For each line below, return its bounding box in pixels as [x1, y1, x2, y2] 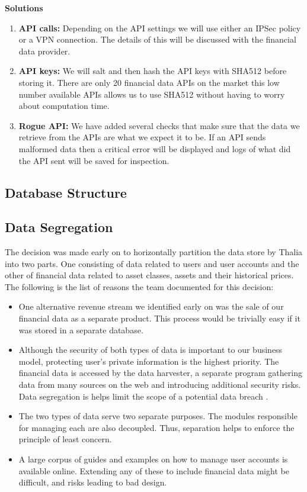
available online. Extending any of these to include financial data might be [18, 464, 289, 477]
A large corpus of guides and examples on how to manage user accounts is [18, 453, 288, 465]
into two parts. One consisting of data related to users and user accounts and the [5, 257, 299, 269]
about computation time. [18, 99, 110, 112]
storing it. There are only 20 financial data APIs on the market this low [18, 76, 280, 88]
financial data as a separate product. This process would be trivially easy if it [18, 312, 300, 324]
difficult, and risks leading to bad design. [18, 476, 167, 488]
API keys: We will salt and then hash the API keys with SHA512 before [18, 65, 287, 77]
